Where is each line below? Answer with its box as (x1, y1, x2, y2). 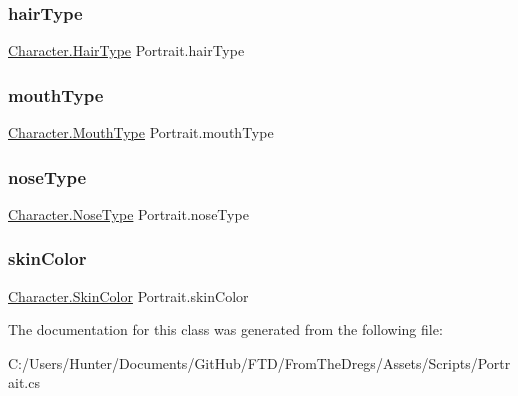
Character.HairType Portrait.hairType (8, 40, 245, 61)
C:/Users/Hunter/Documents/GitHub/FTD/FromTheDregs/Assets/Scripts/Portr (8, 352, 511, 373)
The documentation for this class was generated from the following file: (8, 319, 443, 340)
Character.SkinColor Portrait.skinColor (8, 285, 249, 306)
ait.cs (8, 372, 40, 393)
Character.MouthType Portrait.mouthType (8, 122, 274, 143)
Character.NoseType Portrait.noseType (8, 203, 249, 224)
